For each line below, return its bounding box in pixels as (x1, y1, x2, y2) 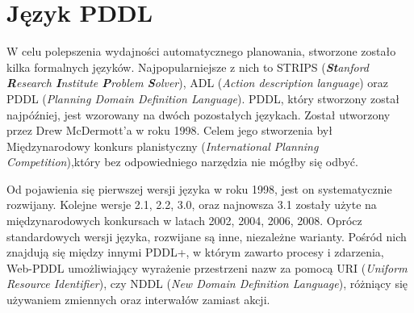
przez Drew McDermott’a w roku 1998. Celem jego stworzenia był (6, 122, 332, 139)
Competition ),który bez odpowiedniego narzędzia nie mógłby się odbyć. (6, 153, 358, 170)
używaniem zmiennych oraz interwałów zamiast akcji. (6, 291, 270, 308)
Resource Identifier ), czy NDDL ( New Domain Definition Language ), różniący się (6, 275, 408, 292)
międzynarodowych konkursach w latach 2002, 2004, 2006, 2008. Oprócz (6, 212, 362, 229)
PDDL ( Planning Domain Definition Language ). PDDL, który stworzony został (6, 90, 399, 106)
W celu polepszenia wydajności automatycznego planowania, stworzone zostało (6, 43, 396, 60)
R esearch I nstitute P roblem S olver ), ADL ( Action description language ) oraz (6, 74, 388, 91)
